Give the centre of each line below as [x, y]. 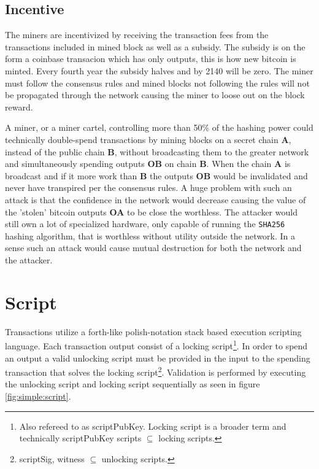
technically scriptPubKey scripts [80, 438]
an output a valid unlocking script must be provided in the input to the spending [158, 358]
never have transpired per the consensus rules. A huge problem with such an [148, 188]
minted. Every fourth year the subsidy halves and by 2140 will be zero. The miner [159, 70]
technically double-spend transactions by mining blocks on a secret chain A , [148, 139]
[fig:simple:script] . [38, 396]
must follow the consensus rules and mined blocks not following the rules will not [157, 83]
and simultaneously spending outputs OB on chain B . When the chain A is [148, 164]
